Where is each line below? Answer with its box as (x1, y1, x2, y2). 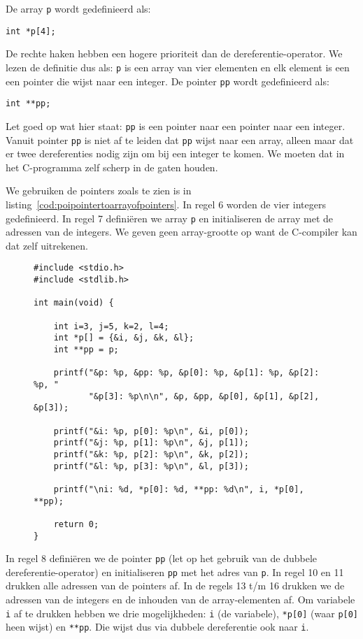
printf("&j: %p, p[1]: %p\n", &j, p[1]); (53, 438, 249, 448)
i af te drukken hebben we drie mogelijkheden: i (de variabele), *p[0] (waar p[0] (6, 605, 359, 620)
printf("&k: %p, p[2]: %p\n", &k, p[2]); (53, 449, 249, 459)
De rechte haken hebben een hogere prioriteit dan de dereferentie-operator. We (6, 46, 343, 61)
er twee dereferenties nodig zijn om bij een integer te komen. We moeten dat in (6, 146, 345, 161)
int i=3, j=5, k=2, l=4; (53, 321, 169, 331)
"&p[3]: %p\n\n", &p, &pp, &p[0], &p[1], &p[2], (88, 391, 320, 401)
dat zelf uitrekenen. (6, 238, 88, 252)
